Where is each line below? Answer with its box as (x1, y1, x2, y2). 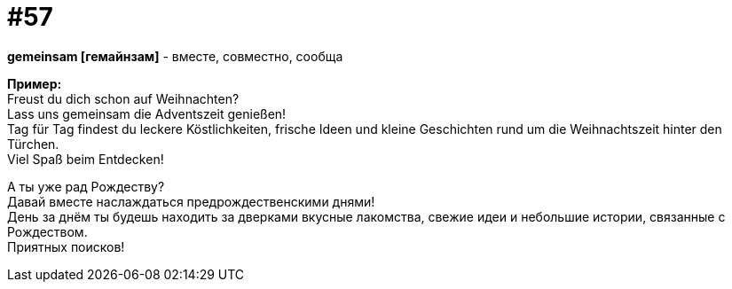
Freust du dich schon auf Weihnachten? (7, 90, 240, 106)
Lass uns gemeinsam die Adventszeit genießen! (7, 105, 287, 121)
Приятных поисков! (7, 238, 125, 254)
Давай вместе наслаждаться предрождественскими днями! (7, 193, 375, 209)
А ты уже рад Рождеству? (7, 178, 165, 194)
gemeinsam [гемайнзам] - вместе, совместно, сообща (7, 48, 343, 64)
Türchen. (7, 136, 59, 152)
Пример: (7, 75, 62, 91)
